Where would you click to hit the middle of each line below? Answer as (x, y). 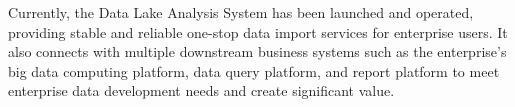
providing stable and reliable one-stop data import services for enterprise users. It (258, 31)
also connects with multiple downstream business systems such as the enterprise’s (257, 51)
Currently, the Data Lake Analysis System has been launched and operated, (241, 12)
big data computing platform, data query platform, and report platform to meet (254, 70)
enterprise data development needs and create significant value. (201, 90)
